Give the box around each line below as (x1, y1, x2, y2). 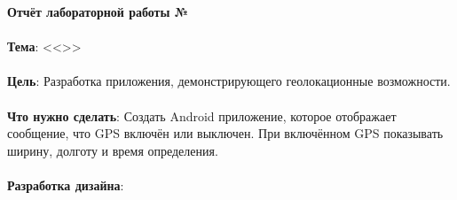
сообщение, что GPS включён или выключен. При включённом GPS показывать (7, 124, 444, 142)
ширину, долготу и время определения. (7, 141, 218, 159)
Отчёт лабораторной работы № (7, 3, 189, 20)
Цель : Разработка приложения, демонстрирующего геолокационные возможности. (7, 72, 451, 90)
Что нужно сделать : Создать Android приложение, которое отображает (7, 106, 397, 125)
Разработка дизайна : (7, 175, 124, 194)
